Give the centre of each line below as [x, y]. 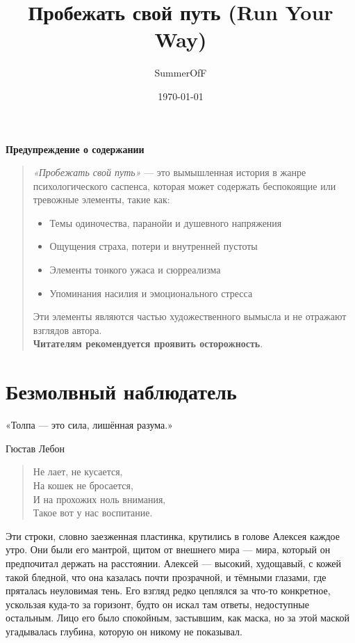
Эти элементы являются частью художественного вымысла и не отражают [190, 316]
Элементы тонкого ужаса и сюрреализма [135, 270]
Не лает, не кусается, [78, 471]
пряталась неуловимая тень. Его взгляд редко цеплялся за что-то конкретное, [168, 590]
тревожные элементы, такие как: [101, 199]
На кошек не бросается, [83, 485]
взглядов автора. [67, 330]
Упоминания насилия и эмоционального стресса [151, 293]
